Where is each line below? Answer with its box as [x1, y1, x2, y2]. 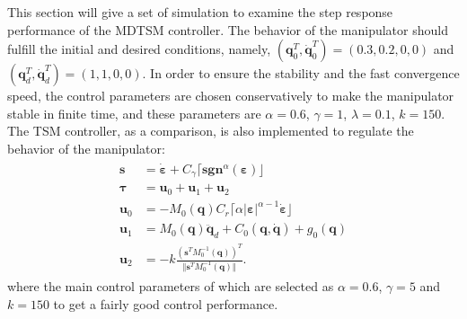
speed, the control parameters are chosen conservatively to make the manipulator [7, 86, 454, 105]
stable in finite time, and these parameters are [7, 103, 261, 122]
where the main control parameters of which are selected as [7, 276, 334, 295]
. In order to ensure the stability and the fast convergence [142, 64, 460, 83]
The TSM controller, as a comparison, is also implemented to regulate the [7, 121, 414, 140]
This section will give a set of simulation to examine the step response [7, 3, 393, 21]
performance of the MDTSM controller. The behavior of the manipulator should [7, 20, 448, 39]
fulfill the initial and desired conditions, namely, [7, 40, 271, 58]
